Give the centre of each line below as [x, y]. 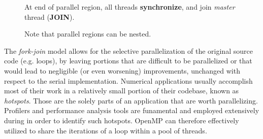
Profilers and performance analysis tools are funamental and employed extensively [132, 110]
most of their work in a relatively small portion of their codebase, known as [122, 91]
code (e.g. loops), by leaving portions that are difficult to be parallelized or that [128, 61]
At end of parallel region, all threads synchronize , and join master [130, 7]
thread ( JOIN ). [50, 16]
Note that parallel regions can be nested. [88, 34]
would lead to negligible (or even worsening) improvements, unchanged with [122, 70]
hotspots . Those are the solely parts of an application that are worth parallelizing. [131, 100]
